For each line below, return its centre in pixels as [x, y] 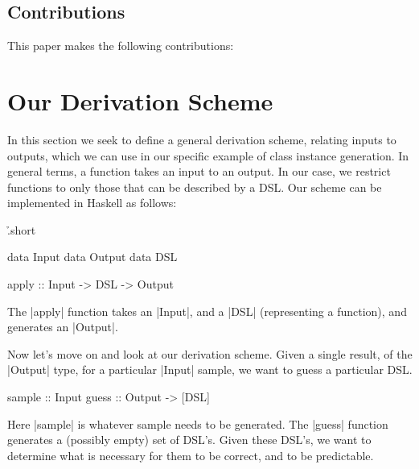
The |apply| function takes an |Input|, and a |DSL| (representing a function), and [207, 311]
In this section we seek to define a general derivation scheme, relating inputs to [202, 139]
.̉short [22, 229]
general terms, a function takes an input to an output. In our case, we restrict [199, 171]
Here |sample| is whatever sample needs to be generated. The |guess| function [198, 423]
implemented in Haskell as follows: [92, 203]
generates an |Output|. [63, 327]
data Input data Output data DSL [92, 257]
